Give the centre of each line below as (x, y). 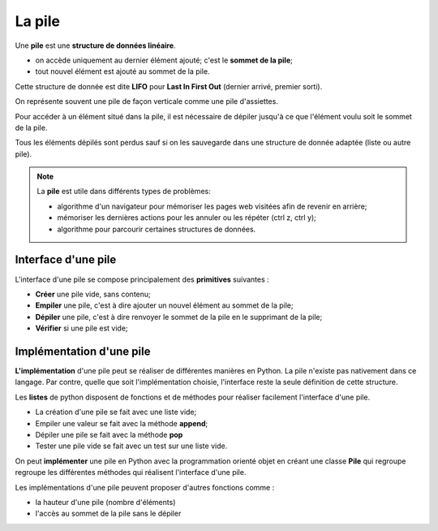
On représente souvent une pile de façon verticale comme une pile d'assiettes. (147, 101)
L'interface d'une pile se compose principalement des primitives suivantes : (142, 279)
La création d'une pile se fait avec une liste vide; (116, 412)
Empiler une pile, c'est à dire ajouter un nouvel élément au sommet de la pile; (164, 305)
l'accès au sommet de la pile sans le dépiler (108, 514)
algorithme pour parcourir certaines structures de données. (157, 229)
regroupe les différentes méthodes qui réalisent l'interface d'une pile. (131, 473)
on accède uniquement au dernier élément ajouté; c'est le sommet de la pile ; (164, 60)
